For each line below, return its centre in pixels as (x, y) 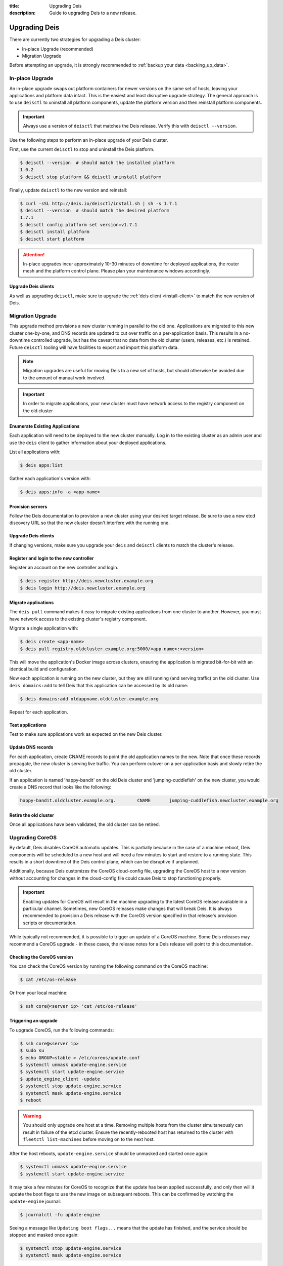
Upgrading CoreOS (33, 837)
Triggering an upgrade (33, 1021)
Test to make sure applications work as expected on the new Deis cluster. (86, 734)
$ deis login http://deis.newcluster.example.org (83, 588)
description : (22, 13)
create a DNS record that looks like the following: (60, 787)
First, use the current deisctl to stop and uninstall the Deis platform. (82, 149)
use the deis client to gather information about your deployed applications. (88, 443)
